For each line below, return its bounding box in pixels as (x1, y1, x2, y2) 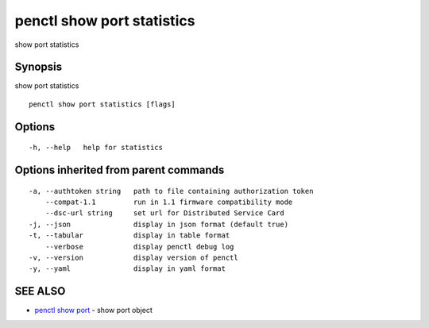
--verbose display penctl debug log (44, 242, 234, 251)
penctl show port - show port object (34, 306, 153, 315)
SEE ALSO (14, 284, 66, 298)
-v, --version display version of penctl (29, 253, 238, 262)
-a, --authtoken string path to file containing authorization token (29, 187, 314, 195)
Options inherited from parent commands (14, 164, 225, 177)
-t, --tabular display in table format (29, 231, 230, 240)
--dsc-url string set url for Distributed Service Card (44, 209, 285, 218)
